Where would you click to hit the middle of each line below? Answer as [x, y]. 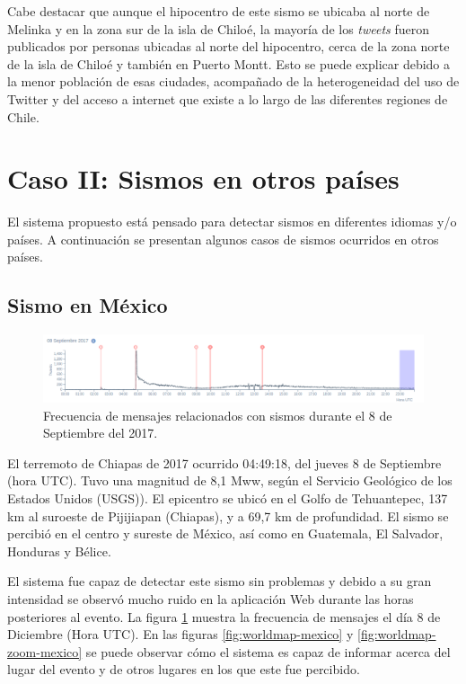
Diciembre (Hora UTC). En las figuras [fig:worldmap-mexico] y [180, 634]
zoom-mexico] [45, 651]
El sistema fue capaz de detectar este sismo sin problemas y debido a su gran [220, 581]
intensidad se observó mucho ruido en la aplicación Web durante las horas [211, 598]
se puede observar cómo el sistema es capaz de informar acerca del [268, 651]
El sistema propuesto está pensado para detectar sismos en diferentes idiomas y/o [232, 222]
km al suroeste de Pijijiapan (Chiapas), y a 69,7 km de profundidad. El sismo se [228, 515]
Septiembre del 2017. [101, 433]
